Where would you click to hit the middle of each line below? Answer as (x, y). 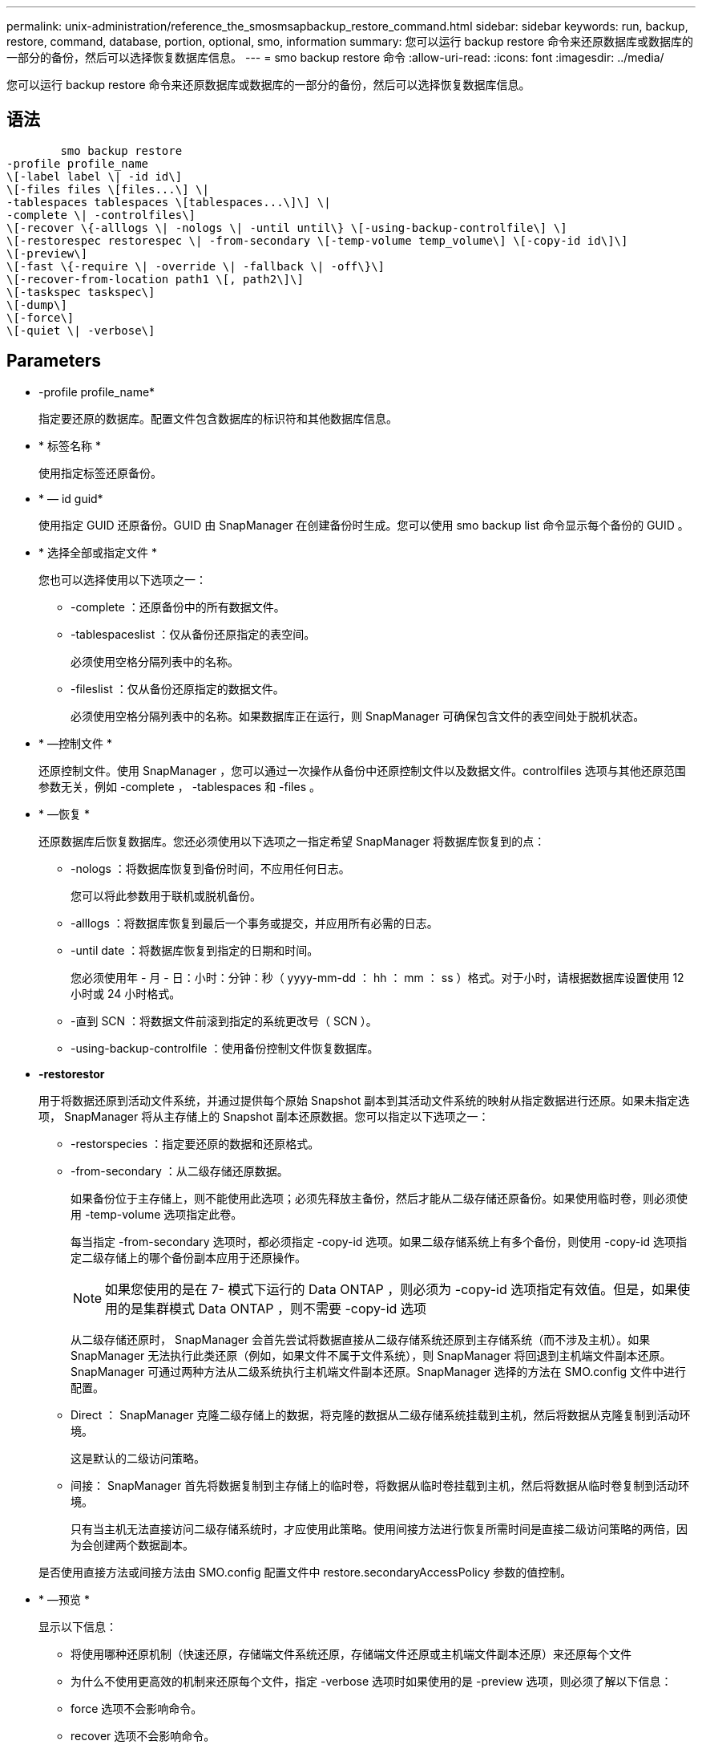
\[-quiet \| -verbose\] (81, 330)
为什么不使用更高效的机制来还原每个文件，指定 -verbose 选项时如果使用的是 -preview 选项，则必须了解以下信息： (371, 1681)
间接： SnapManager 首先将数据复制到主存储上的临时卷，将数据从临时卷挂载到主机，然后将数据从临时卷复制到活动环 (380, 1485)
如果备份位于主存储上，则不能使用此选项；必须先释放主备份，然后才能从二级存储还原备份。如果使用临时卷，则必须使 (379, 1198)
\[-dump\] (37, 304)
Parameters (54, 361)
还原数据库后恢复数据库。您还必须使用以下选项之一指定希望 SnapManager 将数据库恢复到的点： (292, 841)
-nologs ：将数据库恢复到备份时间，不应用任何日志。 (210, 868)
